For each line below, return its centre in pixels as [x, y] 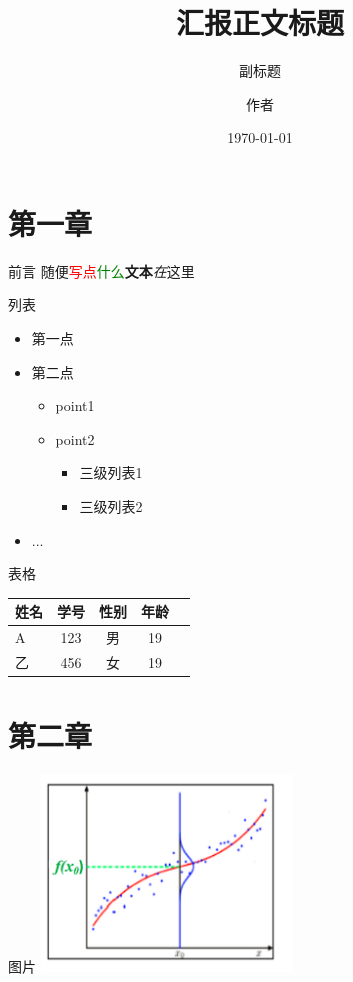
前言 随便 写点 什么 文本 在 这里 [101, 270]
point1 [75, 405]
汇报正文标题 [259, 22]
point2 [75, 438]
